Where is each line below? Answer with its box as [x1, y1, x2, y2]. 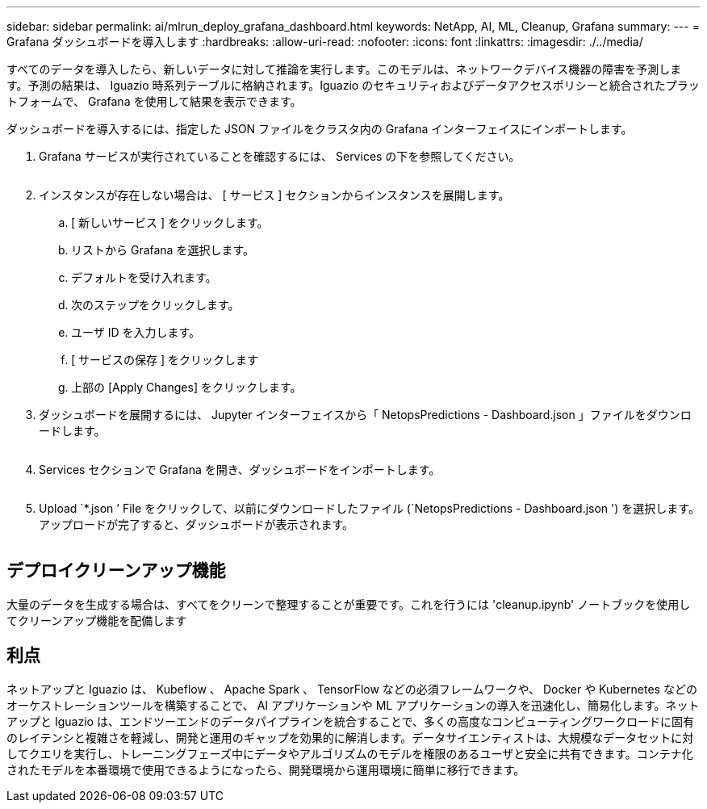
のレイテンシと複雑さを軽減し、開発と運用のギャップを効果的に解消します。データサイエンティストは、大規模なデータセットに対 [6, 730, 694, 744]
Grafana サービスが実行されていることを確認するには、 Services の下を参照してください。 [39, 149, 521, 163]
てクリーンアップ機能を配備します [6, 613, 187, 627]
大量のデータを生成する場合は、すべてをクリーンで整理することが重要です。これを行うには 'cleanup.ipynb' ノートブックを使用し [6, 597, 691, 611]
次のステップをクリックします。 [71, 298, 240, 312]
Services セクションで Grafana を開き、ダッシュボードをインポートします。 [39, 463, 441, 476]
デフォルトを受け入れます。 [71, 270, 217, 284]
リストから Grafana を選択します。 [71, 243, 255, 257]
